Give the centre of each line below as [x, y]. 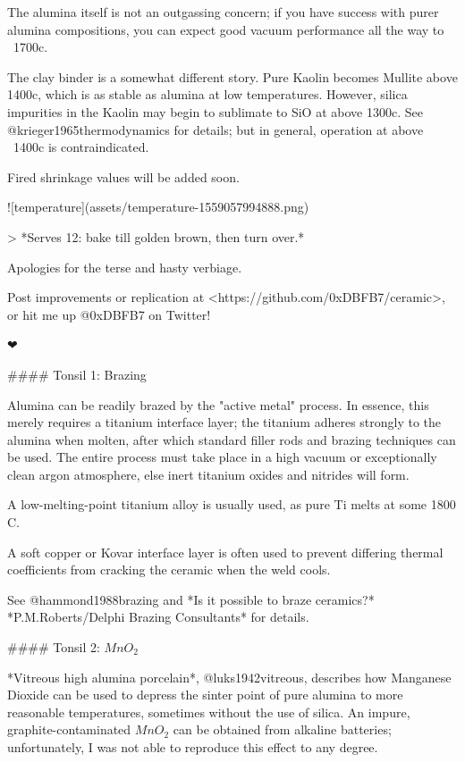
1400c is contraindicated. [81, 147]
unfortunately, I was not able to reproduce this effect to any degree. [193, 747]
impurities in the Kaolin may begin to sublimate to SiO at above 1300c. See [215, 111]
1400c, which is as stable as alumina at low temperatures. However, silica [207, 94]
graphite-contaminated [69, 729]
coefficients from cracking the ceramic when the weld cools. [169, 569]
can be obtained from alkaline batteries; [282, 729]
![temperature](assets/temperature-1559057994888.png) [158, 207]
